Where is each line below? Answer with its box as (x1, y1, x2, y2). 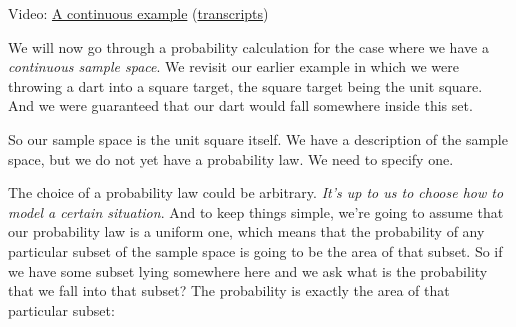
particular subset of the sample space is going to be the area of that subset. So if (8, 240, 503, 261)
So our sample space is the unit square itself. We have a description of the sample (8, 128, 508, 149)
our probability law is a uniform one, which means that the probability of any (8, 221, 485, 242)
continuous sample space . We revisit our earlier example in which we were (8, 56, 459, 77)
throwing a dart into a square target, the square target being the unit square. (8, 75, 483, 96)
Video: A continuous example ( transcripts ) (8, 3, 269, 23)
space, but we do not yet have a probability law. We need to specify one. (8, 148, 454, 169)
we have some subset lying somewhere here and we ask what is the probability (8, 260, 488, 281)
